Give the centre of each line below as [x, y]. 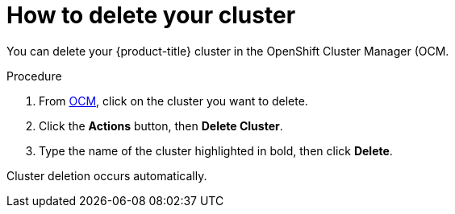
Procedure [34, 76]
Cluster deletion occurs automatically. [107, 175]
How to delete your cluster [151, 15]
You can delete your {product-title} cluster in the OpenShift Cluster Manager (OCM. [228, 51]
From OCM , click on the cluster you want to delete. [173, 101]
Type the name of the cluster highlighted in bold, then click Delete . [216, 150]
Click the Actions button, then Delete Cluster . [161, 126]
